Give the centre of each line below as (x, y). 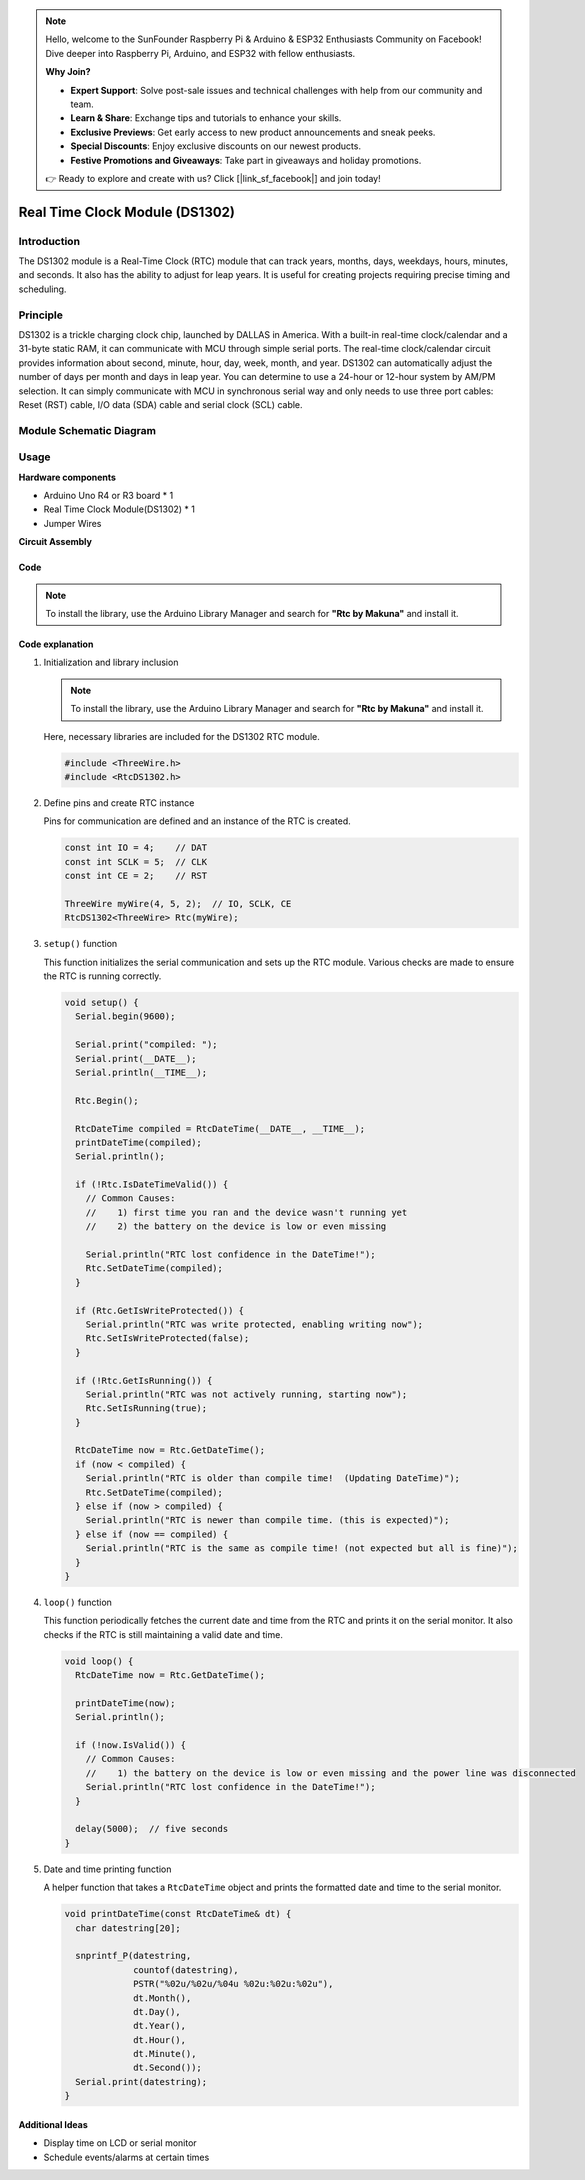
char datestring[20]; (128, 1928)
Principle (41, 315)
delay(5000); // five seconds (152, 1829)
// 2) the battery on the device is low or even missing (236, 1226)
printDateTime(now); (125, 1703)
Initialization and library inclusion (111, 662)
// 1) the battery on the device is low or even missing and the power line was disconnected (331, 1773)
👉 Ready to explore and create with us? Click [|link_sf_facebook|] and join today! (213, 178)
